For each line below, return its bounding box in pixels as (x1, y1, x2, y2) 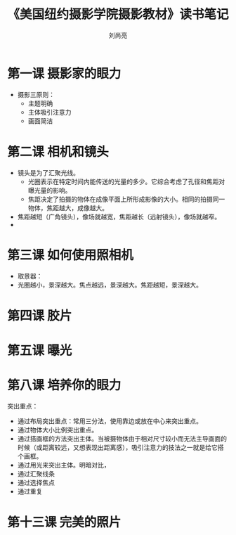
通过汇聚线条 (17, 469, 55, 478)
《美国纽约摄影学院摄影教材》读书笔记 (7, 6, 230, 22)
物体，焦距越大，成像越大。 (27, 203, 109, 212)
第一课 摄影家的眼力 (7, 65, 122, 82)
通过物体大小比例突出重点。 (17, 425, 98, 434)
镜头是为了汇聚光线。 (17, 168, 79, 176)
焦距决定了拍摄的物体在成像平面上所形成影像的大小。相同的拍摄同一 (27, 195, 225, 203)
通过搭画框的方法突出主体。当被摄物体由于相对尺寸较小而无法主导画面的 (17, 434, 227, 443)
